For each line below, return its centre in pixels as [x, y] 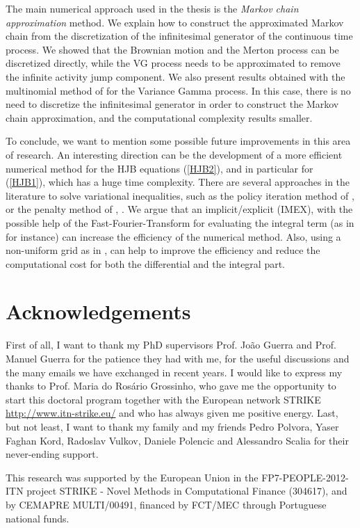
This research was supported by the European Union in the [132, 477]
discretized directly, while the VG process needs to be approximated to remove [173, 63]
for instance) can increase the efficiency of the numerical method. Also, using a [173, 236]
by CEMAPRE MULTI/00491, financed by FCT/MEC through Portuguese [166, 504]
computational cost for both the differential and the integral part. [145, 263]
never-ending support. [52, 454]
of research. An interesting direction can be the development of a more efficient [174, 154]
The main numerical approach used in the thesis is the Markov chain [152, 8]
